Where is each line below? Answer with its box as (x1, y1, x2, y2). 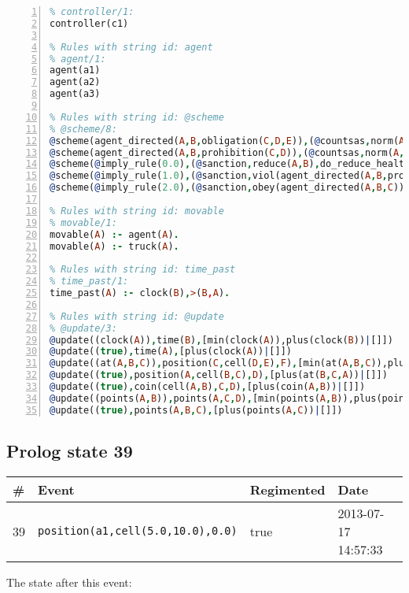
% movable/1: (50, 217, 117, 228)
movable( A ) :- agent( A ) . (50, 228, 179, 240)
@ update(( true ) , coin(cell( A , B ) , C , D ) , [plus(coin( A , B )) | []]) (50, 381, 366, 392)
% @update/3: (50, 322, 117, 334)
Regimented (249, 480, 326, 498)
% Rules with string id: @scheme (50, 111, 224, 123)
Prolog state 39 (6, 439, 133, 463)
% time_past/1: (50, 276, 129, 287)
